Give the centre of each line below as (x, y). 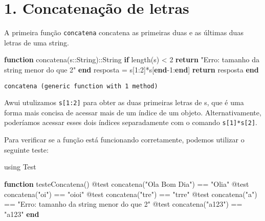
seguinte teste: (26, 149)
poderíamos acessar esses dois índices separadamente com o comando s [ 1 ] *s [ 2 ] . (131, 122)
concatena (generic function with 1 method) (81, 86)
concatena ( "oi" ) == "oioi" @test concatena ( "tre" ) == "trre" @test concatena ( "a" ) (131, 194)
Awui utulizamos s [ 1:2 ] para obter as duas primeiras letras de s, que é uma (124, 102)
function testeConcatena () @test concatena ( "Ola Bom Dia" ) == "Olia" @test (127, 183)
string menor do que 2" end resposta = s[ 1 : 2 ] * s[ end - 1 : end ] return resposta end (131, 69)
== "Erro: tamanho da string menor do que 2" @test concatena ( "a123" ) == (123, 204)
